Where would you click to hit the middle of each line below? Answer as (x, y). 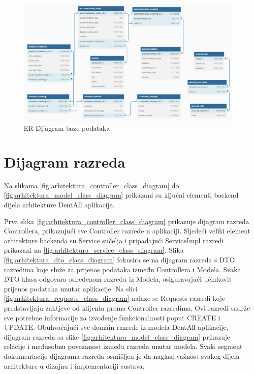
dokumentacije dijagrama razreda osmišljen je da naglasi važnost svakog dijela (122, 356)
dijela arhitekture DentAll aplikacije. (59, 204)
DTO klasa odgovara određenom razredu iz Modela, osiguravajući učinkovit (118, 279)
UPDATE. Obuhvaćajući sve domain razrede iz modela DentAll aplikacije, (116, 327)
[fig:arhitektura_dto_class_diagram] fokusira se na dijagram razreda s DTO (120, 259)
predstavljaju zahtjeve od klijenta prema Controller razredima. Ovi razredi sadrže (127, 307)
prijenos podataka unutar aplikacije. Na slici (71, 288)
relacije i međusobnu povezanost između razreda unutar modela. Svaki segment (123, 346)
